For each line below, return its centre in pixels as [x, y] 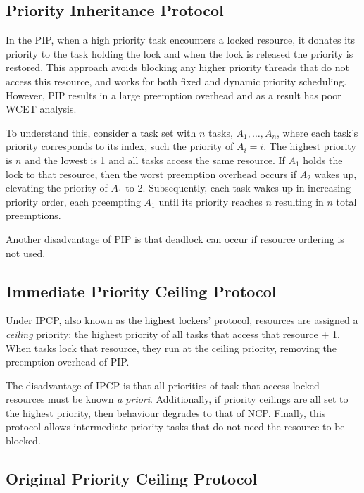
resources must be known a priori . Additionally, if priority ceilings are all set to [177, 399]
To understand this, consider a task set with [101, 132]
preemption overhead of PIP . [68, 362]
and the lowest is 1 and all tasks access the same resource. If [155, 160]
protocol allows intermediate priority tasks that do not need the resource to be [175, 426]
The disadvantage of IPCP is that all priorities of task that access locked [163, 385]
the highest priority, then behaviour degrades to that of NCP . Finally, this [166, 412]
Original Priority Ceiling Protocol [132, 479]
